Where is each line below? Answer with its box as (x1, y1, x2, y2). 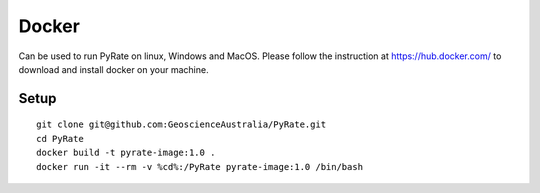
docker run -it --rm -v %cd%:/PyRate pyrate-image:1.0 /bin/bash (36, 161, 364, 172)
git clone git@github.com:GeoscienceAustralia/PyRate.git (36, 119, 327, 130)
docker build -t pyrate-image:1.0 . (36, 147, 216, 159)
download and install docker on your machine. (18, 63, 209, 75)
